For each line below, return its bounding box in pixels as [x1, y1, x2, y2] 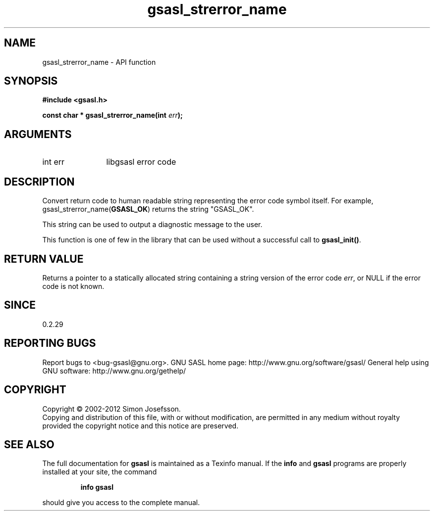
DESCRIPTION [4, 175, 75, 188]
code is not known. [42, 281, 105, 290]
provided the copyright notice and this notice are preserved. [42, 421, 239, 430]
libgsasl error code [106, 157, 176, 167]
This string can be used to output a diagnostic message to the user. [42, 220, 263, 229]
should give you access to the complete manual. [42, 498, 200, 507]
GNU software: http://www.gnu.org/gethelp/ [42, 366, 186, 375]
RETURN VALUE [4, 252, 84, 265]
